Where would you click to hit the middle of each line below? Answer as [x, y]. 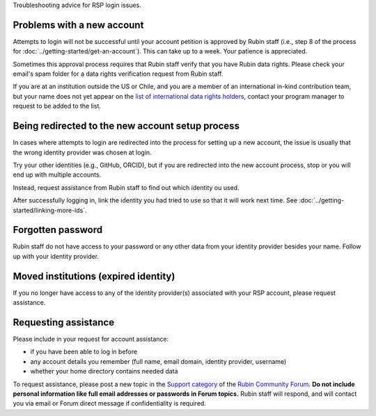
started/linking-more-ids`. [50, 210]
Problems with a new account [78, 25]
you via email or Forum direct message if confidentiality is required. [110, 403]
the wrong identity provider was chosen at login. [83, 152]
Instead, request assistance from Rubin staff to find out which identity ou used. [126, 187]
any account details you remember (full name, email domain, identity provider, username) [158, 361]
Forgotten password [58, 230]
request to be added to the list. [57, 106]
